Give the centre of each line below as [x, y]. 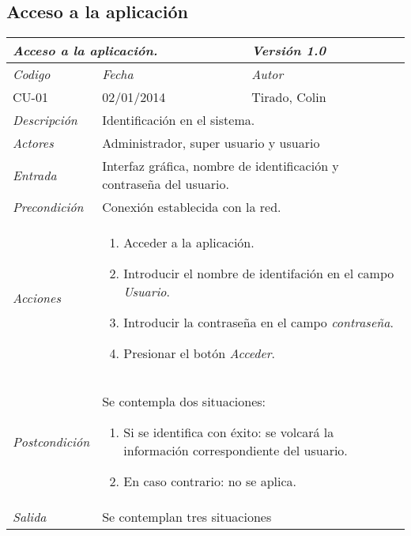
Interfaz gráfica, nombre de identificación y [221, 166]
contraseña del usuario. [166, 184]
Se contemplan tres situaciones [187, 517]
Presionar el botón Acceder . [199, 353]
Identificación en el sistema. [179, 120]
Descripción [45, 120]
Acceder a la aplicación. [189, 243]
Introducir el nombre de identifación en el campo [259, 274]
